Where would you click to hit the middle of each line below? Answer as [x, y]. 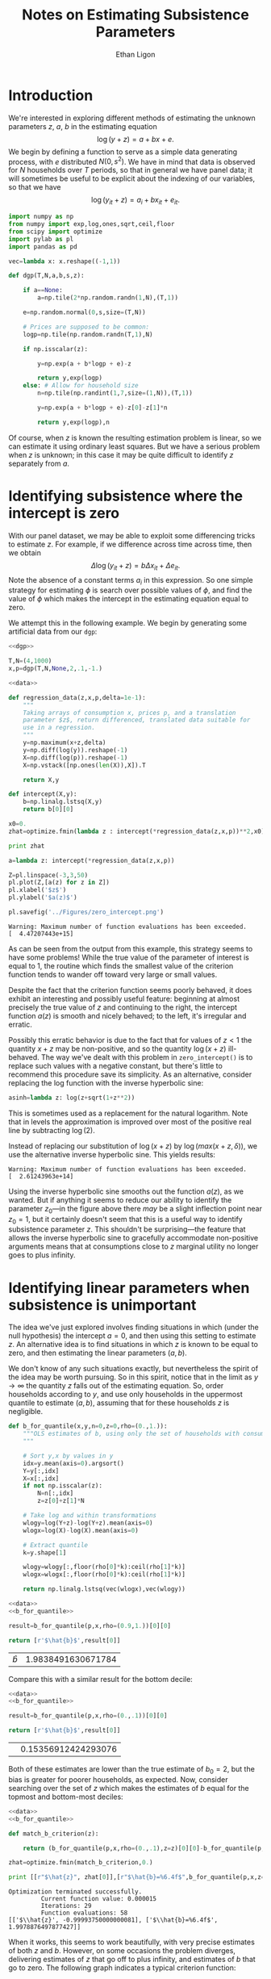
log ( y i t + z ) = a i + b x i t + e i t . [135, 201]
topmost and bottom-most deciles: [66, 1797]
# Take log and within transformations [90, 1516]
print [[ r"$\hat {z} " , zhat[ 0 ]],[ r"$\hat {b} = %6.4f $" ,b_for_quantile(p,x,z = [137, 1877]
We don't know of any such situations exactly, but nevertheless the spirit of [133, 1369]
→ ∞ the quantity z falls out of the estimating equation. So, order [116, 1386]
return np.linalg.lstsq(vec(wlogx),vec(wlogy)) [104, 1589]
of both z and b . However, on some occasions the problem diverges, [122, 1951]
